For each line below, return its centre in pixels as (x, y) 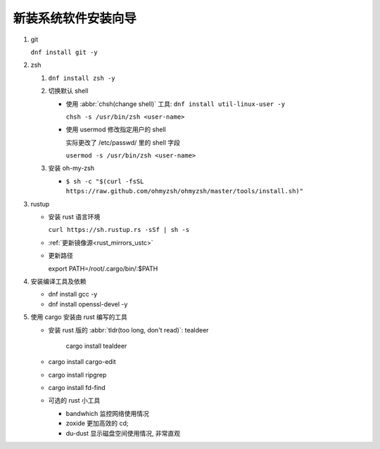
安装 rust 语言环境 (74, 217)
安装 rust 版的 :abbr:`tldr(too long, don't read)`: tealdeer (128, 330)
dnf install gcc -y (73, 294)
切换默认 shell (68, 91)
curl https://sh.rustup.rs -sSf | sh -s (119, 230)
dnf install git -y (64, 52)
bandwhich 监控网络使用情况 (107, 413)
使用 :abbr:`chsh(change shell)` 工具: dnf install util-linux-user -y (175, 104)
